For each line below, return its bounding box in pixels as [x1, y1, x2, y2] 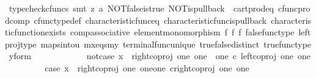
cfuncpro [277, 2, 310, 14]
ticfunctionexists [5, 26, 66, 38]
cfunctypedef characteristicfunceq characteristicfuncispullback [34, 13, 267, 26]
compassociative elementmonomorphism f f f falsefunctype [70, 26, 295, 38]
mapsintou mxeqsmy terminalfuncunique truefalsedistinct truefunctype [40, 37, 312, 50]
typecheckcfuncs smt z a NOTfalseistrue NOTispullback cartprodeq [9, 2, 274, 14]
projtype [5, 37, 37, 50]
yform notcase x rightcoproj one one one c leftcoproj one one [9, 49, 310, 62]
